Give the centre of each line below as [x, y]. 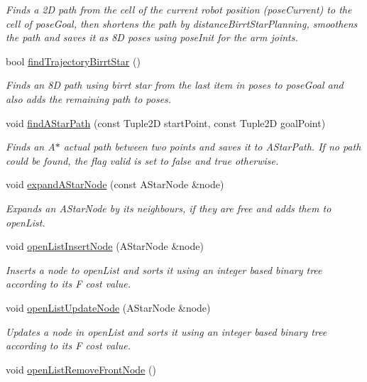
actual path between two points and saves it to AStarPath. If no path [212, 147]
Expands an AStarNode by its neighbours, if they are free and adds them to [169, 208]
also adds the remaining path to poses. [89, 98]
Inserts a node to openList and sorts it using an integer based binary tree [164, 269]
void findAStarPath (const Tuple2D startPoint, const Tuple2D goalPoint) [166, 122]
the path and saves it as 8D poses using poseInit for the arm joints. [152, 37]
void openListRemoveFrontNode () [81, 369]
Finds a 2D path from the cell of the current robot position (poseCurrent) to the [179, 9]
